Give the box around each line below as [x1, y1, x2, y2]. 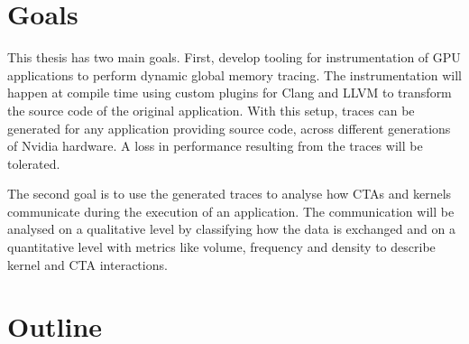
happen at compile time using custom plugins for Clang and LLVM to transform [7, 83, 452, 102]
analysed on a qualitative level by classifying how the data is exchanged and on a [7, 219, 455, 238]
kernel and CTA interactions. [7, 255, 168, 274]
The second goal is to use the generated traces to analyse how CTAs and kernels [7, 184, 452, 203]
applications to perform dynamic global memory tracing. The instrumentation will [7, 65, 462, 84]
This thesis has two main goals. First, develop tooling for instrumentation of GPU [7, 48, 461, 67]
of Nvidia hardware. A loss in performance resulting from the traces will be [7, 136, 423, 155]
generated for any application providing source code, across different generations [7, 118, 451, 137]
